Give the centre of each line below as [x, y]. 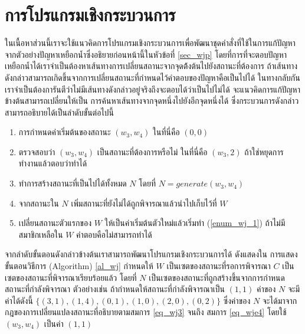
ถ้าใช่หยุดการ [264, 151]
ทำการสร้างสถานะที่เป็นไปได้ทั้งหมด [73, 183]
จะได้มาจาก [280, 300]
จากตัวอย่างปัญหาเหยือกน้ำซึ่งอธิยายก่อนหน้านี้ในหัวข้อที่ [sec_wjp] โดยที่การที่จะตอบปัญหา [146, 54]
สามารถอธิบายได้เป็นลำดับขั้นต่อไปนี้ [60, 112]
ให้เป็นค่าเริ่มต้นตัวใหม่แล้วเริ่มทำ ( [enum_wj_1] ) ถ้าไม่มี [195, 223]
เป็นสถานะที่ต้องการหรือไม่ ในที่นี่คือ [152, 151]
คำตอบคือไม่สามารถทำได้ [114, 234]
